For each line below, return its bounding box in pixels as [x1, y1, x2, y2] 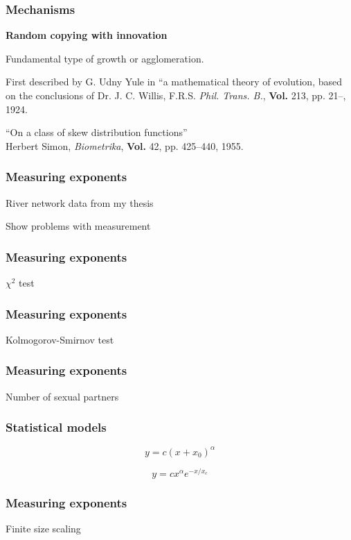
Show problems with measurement [6, 219, 151, 233]
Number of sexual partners [6, 389, 119, 403]
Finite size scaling [6, 521, 81, 536]
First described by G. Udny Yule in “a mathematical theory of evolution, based [6, 74, 342, 89]
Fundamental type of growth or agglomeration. [6, 51, 204, 65]
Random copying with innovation [6, 28, 168, 42]
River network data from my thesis [6, 195, 154, 210]
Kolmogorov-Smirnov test [6, 332, 114, 346]
